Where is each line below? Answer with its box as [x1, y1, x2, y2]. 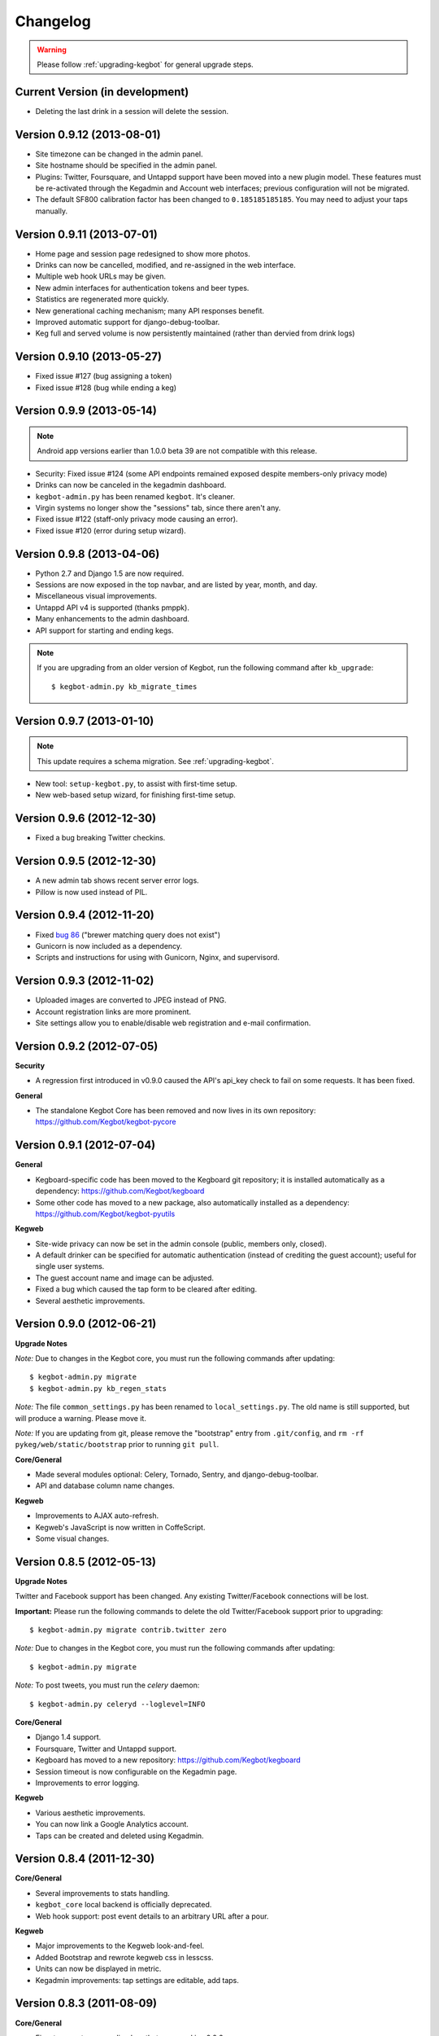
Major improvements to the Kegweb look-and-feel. [35, 1941, 205, 1950]
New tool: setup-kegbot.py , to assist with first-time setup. [35, 779, 237, 788]
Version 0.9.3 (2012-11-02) [15, 974, 154, 988]
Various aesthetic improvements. [35, 1808, 146, 1818]
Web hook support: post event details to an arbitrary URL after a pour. [35, 1911, 269, 1921]
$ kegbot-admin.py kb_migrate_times [51, 682, 198, 691]
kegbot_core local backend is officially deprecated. [35, 1900, 212, 1910]
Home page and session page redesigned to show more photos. [35, 248, 251, 258]
